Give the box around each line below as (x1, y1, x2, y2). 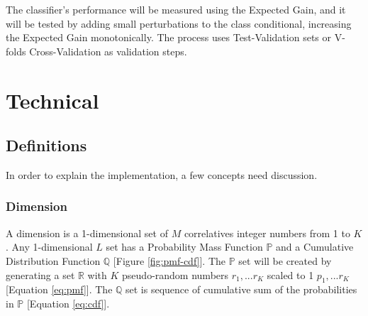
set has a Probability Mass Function (106, 239, 263, 254)
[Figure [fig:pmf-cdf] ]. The (113, 253, 226, 268)
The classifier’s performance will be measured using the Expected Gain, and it (6, 2, 346, 16)
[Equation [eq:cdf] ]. (26, 295, 110, 310)
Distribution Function (6, 253, 101, 268)
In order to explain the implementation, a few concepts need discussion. (6, 167, 318, 182)
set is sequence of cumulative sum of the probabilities (126, 282, 357, 297)
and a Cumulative (276, 239, 354, 254)
